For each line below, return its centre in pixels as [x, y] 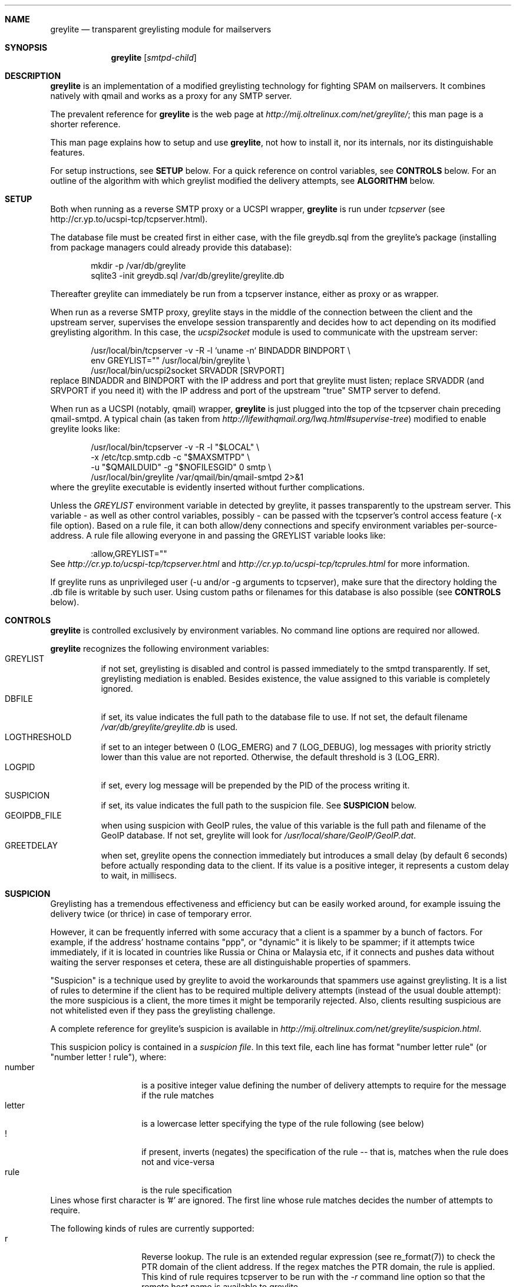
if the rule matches [178, 1095]
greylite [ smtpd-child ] [154, 57]
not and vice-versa [178, 1162]
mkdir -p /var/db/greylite [138, 265]
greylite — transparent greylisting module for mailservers [161, 29]
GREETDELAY [31, 845]
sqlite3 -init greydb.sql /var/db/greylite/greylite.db [188, 275]
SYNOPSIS [26, 47]
